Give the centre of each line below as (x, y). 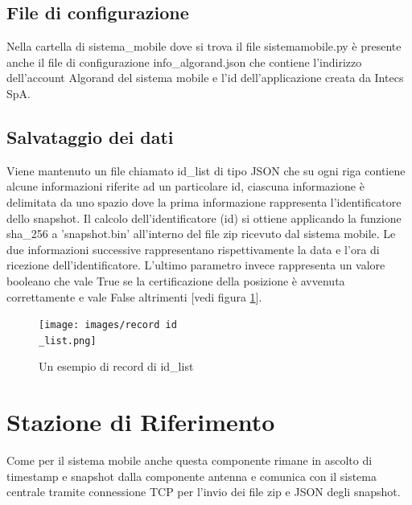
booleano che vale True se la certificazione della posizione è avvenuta (176, 280)
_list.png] (68, 341)
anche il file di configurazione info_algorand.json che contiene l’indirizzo (184, 62)
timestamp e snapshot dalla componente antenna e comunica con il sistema (192, 476)
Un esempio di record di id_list (116, 366)
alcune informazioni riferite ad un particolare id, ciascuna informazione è (185, 186)
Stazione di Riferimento (141, 422)
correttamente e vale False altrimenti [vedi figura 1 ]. (134, 296)
